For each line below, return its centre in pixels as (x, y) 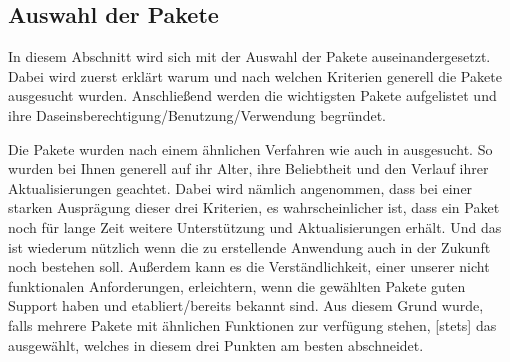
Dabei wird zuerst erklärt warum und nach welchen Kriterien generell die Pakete (255, 75)
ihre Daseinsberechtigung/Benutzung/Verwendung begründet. (197, 114)
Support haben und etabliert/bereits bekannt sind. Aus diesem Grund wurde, (246, 305)
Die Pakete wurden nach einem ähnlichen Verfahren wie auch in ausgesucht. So (250, 148)
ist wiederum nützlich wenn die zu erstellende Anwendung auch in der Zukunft (249, 246)
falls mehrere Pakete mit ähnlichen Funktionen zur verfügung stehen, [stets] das (252, 324)
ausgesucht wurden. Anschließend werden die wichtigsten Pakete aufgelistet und (252, 95)
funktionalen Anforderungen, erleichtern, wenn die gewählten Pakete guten (237, 285)
